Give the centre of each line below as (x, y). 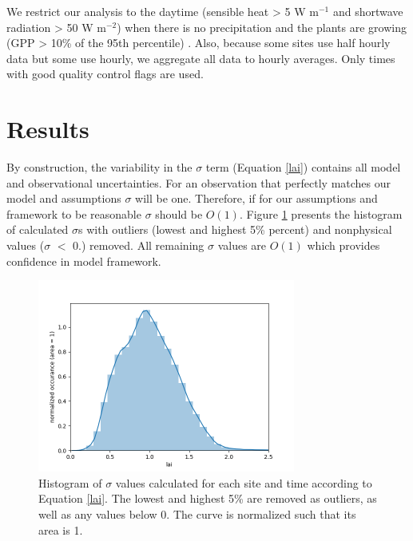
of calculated (38, 229)
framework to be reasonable (74, 213)
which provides (344, 245)
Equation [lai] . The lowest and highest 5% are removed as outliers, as (208, 498)
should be (179, 213)
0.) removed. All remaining (139, 245)
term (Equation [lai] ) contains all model (303, 167)
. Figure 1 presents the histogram (321, 213)
